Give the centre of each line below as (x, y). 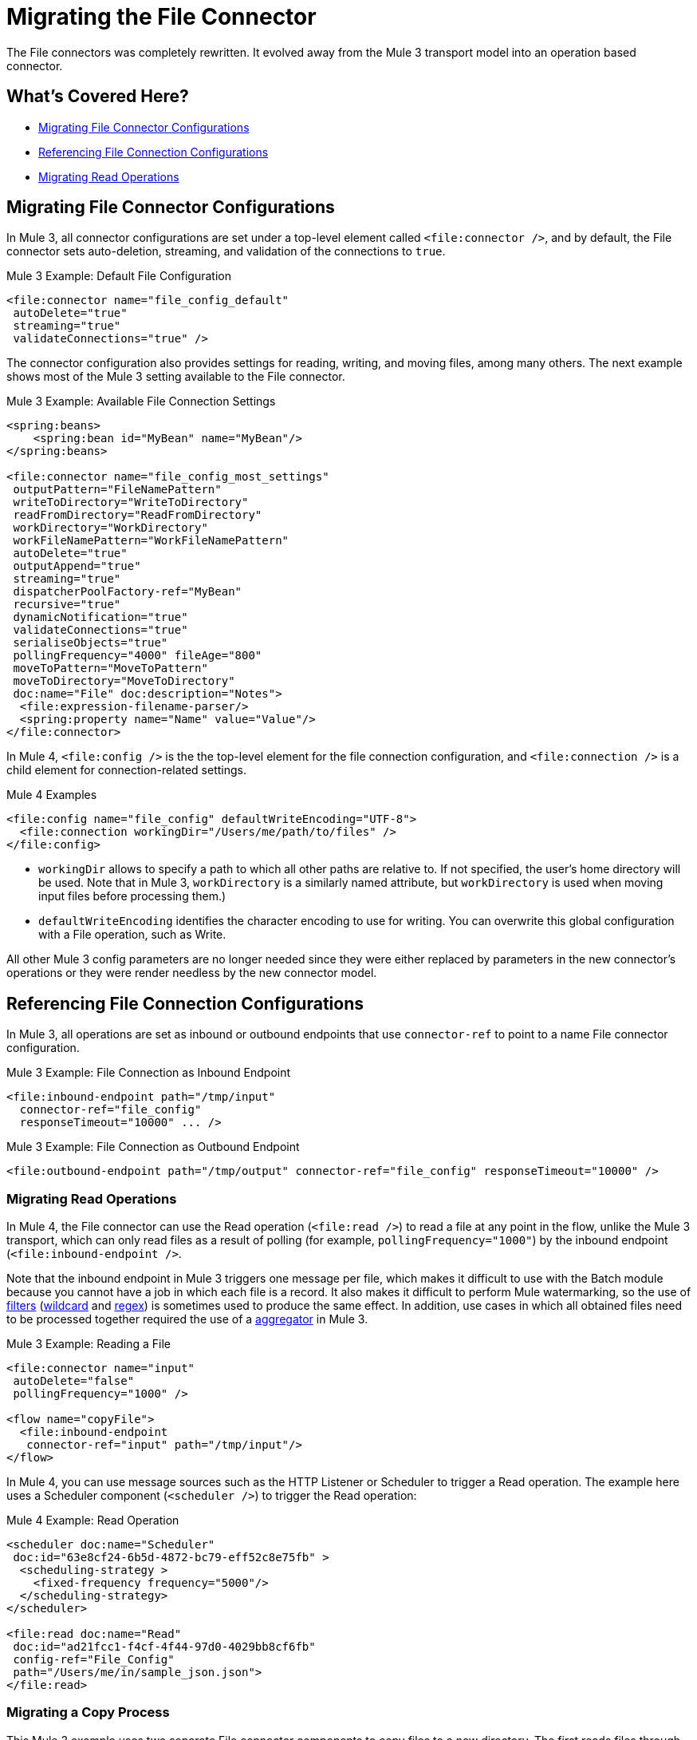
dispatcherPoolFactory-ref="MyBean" (128, 592)
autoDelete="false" (74, 1381)
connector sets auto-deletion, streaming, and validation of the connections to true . (226, 251)
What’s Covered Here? (98, 97)
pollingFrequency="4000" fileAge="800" (138, 656)
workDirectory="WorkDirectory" (110, 528)
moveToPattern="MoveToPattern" (110, 668)
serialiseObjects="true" (91, 643)
